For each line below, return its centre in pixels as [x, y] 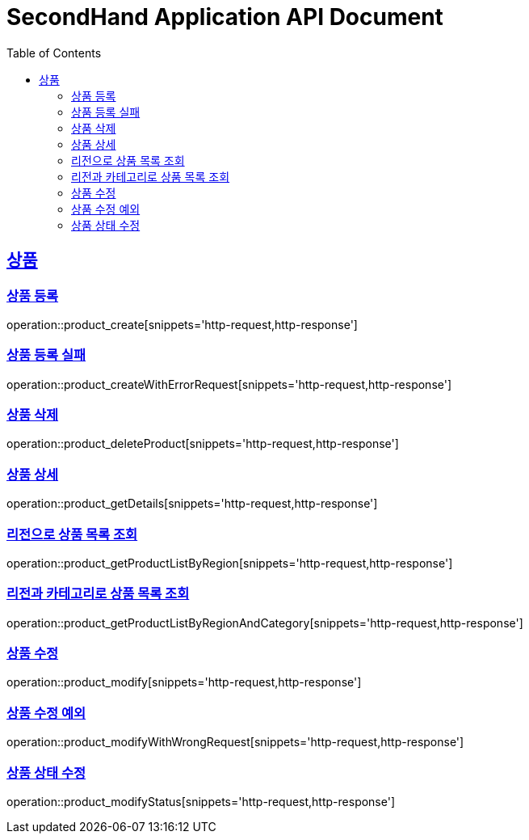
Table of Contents [54, 53]
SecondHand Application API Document [225, 17]
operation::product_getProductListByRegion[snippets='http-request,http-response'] [230, 563]
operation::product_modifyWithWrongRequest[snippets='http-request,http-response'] [235, 742]
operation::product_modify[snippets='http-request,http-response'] [184, 682]
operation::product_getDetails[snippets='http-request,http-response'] [192, 504]
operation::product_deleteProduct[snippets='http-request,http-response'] [203, 444]
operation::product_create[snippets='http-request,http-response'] [182, 324]
